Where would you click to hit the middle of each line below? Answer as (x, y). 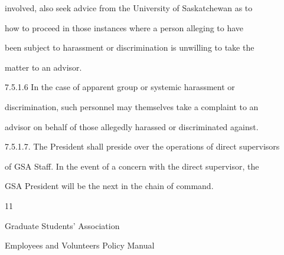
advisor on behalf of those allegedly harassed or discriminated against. (132, 126)
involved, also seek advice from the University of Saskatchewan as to (129, 8)
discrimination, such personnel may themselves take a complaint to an (132, 106)
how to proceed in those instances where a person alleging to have (124, 27)
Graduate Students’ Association (62, 225)
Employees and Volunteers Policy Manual (80, 245)
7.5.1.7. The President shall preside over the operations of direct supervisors (142, 146)
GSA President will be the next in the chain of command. (109, 186)
